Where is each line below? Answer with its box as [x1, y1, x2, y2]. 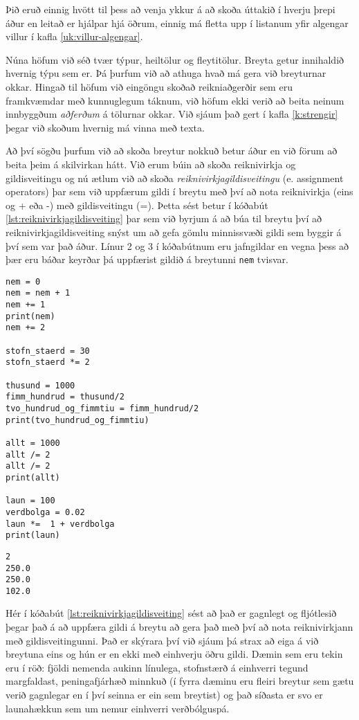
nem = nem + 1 [6, 288, 71, 298]
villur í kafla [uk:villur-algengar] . [6, 29, 143, 44]
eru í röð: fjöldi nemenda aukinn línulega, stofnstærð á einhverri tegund [6, 660, 309, 674]
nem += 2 [6, 323, 46, 333]
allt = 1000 [6, 438, 60, 448]
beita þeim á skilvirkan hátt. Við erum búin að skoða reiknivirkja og [6, 156, 296, 171]
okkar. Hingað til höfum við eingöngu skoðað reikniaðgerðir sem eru [6, 79, 293, 93]
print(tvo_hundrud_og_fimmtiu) [6, 415, 149, 425]
